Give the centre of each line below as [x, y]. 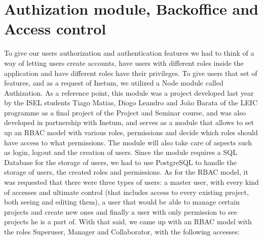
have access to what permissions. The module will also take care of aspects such [128, 142]
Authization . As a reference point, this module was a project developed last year [129, 92]
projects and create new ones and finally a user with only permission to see [121, 211]
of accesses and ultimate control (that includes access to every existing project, [126, 192]
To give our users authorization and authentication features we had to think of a [129, 53]
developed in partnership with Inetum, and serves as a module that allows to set [129, 122]
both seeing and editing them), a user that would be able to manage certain [122, 202]
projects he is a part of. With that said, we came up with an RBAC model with [128, 222]
